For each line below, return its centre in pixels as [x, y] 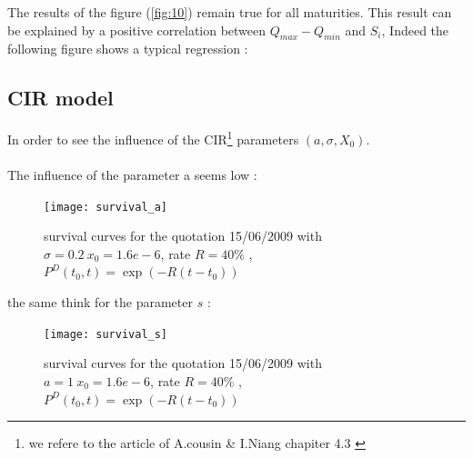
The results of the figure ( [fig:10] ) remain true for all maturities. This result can [230, 12]
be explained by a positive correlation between [137, 30]
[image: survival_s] [106, 334]
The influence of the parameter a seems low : [132, 175]
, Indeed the [415, 30]
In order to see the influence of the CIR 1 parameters [153, 138]
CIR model [60, 98]
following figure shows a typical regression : [128, 49]
